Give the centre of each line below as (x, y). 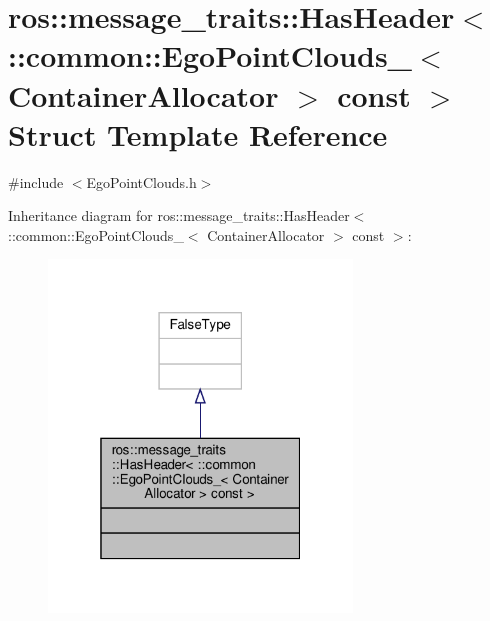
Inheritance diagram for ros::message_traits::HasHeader (179, 215)
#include (36, 181)
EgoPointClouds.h (141, 181)
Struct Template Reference (198, 133)
